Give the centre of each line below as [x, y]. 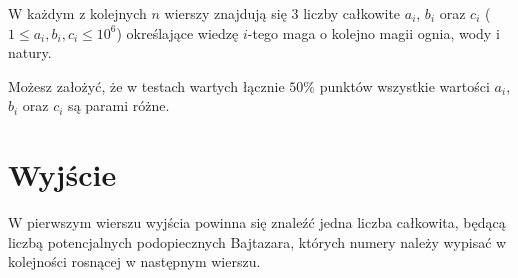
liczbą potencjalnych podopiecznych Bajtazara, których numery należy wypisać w [257, 241]
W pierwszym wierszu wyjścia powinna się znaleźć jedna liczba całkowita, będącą [257, 222]
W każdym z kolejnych [77, 13]
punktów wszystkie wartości [404, 85]
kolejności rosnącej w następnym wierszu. [134, 261]
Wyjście [62, 174]
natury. [30, 52]
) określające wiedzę [177, 32]
